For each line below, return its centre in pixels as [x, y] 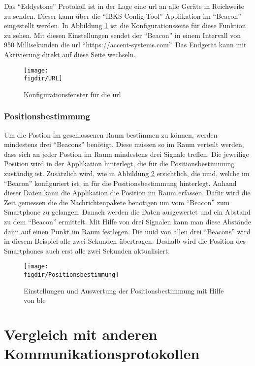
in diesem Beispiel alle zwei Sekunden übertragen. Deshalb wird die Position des [125, 241]
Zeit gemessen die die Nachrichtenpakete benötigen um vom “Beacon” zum [117, 202]
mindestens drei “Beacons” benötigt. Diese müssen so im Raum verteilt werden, [124, 144]
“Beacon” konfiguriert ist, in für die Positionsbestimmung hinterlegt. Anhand [120, 183]
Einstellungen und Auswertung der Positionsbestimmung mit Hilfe [124, 290]
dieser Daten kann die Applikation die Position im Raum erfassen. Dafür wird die [127, 193]
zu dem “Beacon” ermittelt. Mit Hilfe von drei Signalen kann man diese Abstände [128, 222]
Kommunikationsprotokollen [102, 353]
